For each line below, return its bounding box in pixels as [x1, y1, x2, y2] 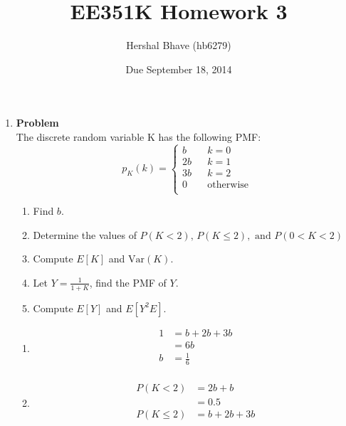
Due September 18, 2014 [125, 61, 232, 76]
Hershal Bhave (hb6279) [126, 38, 231, 53]
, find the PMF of [89, 275, 167, 289]
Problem [16, 115, 59, 130]
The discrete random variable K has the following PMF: [16, 129, 261, 144]
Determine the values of [33, 227, 137, 242]
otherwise [207, 179, 249, 190]
